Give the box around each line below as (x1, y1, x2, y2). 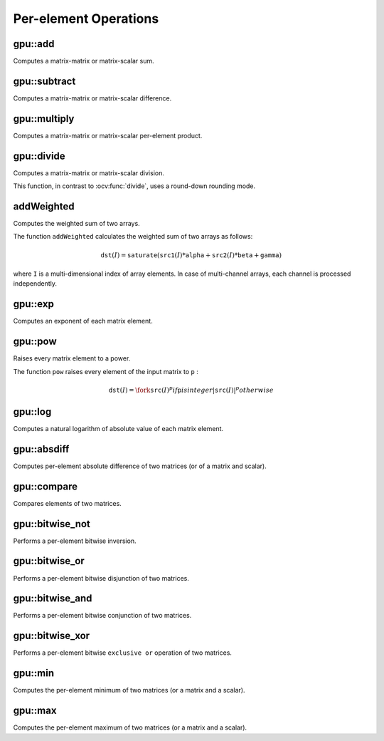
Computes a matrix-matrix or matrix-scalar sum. (13, 57, 154, 66)
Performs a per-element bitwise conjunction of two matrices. (13, 611, 192, 620)
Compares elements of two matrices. (13, 499, 122, 507)
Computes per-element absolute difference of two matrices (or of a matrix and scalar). (13, 462, 267, 470)
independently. (13, 279, 57, 288)
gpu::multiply (13, 113, 75, 125)
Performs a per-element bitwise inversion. (13, 537, 137, 545)
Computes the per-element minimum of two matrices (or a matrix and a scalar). (13, 686, 245, 695)
